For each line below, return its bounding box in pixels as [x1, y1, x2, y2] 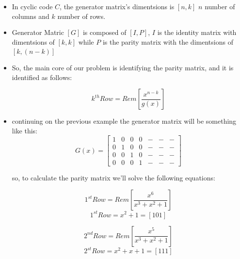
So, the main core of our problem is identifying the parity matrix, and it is [12, 62, 234, 72]
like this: [12, 125, 37, 135]
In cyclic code [12, 1, 53, 11]
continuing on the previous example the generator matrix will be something [12, 116, 237, 126]
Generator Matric [12, 27, 64, 37]
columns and [12, 11, 49, 21]
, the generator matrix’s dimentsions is [60, 1, 175, 11]
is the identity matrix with [157, 27, 237, 37]
